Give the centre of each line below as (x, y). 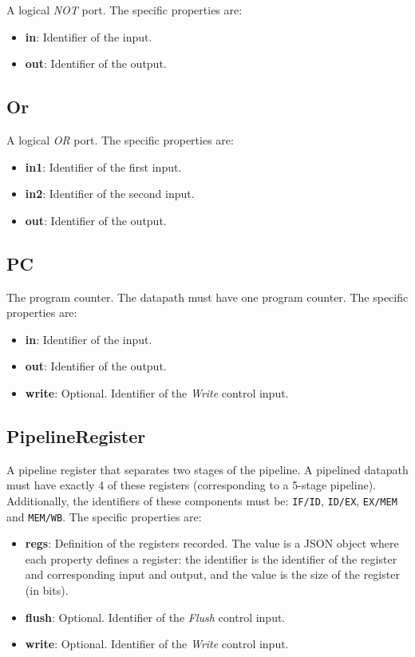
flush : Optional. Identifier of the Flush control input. (155, 617)
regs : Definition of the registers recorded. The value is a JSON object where (212, 543)
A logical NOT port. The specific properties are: (125, 10)
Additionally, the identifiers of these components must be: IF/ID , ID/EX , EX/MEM (202, 500)
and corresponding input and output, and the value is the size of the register (212, 574)
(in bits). (47, 590)
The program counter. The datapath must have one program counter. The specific (207, 297)
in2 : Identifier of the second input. (110, 194)
